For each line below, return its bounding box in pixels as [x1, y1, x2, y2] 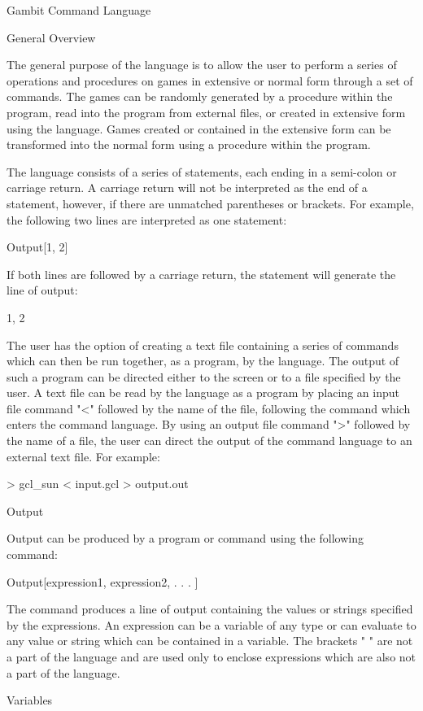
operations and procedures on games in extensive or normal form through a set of [7, 72, 413, 89]
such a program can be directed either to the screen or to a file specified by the [7, 368, 401, 385]
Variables [7, 691, 53, 709]
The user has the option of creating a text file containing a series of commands [7, 336, 399, 353]
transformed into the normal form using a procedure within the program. [7, 136, 371, 153]
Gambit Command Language [7, 2, 151, 18]
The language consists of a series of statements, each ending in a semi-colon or [7, 163, 397, 180]
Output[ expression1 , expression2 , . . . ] [7, 573, 198, 590]
